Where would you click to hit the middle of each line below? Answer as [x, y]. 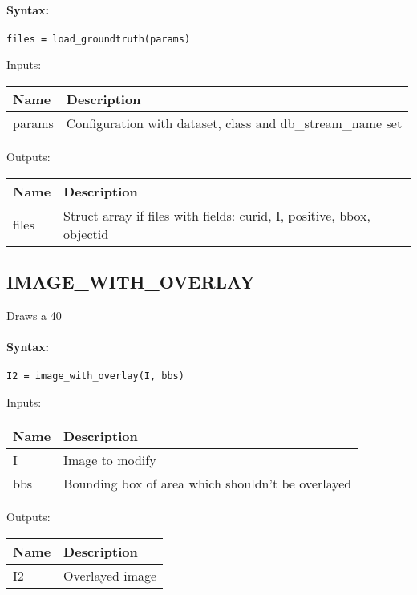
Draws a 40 [34, 315]
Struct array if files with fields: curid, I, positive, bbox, [217, 215]
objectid [86, 233]
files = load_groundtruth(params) [99, 39]
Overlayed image [110, 576]
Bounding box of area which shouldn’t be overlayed [208, 484]
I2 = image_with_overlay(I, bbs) [95, 376]
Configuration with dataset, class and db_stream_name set [234, 123]
